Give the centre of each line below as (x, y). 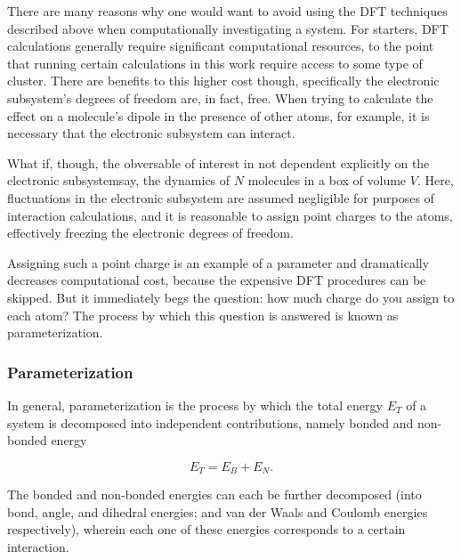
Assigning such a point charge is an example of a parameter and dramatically (218, 262)
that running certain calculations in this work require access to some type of (215, 63)
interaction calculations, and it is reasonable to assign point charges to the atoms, (230, 215)
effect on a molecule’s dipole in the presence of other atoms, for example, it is (218, 115)
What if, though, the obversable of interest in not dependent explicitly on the (218, 162)
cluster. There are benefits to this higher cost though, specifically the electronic (223, 81)
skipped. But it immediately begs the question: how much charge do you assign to (231, 297)
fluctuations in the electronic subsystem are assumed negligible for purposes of (221, 197)
